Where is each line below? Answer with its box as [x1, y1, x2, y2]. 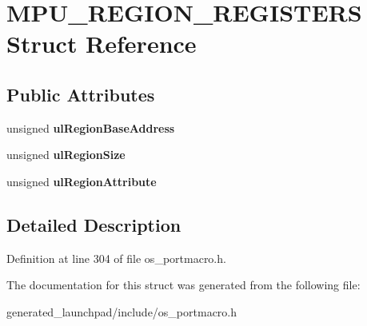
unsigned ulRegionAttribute [6, 173, 157, 189]
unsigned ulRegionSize [6, 146, 126, 163]
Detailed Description [6, 212, 182, 237]
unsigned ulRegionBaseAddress [6, 119, 175, 136]
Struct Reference [6, 27, 197, 60]
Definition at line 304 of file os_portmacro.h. [6, 249, 226, 266]
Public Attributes [6, 81, 155, 106]
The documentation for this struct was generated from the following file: [6, 276, 361, 293]
